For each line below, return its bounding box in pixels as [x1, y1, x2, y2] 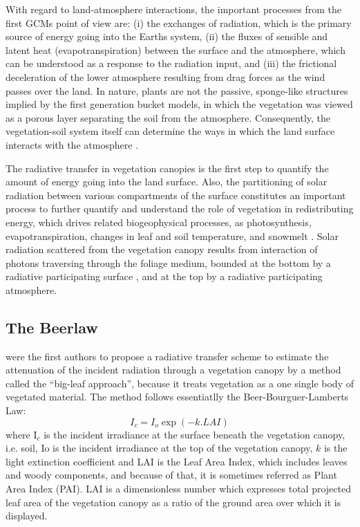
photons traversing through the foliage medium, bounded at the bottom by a [6, 255, 331, 270]
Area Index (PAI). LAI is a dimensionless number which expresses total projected [6, 481, 351, 496]
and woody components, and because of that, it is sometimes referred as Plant [6, 468, 337, 482]
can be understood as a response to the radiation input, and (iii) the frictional [6, 56, 337, 71]
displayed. [6, 508, 48, 523]
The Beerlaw [6, 316, 98, 338]
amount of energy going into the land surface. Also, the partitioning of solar [6, 174, 328, 189]
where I [6, 427, 37, 441]
